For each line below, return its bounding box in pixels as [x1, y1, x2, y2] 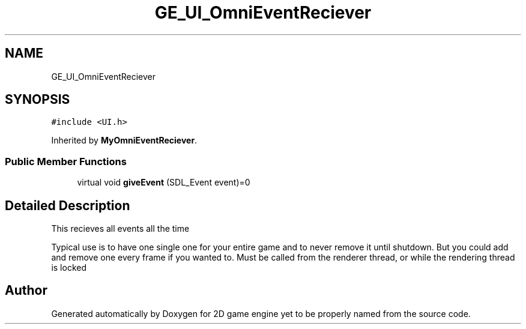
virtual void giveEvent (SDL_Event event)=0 [77, 177, 250, 188]
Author [5, 283, 47, 298]
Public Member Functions [5, 155, 127, 168]
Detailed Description [5, 198, 130, 213]
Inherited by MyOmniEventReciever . [51, 135, 198, 146]
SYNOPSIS [5, 92, 70, 107]
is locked [51, 262, 86, 273]
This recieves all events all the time [51, 223, 190, 234]
